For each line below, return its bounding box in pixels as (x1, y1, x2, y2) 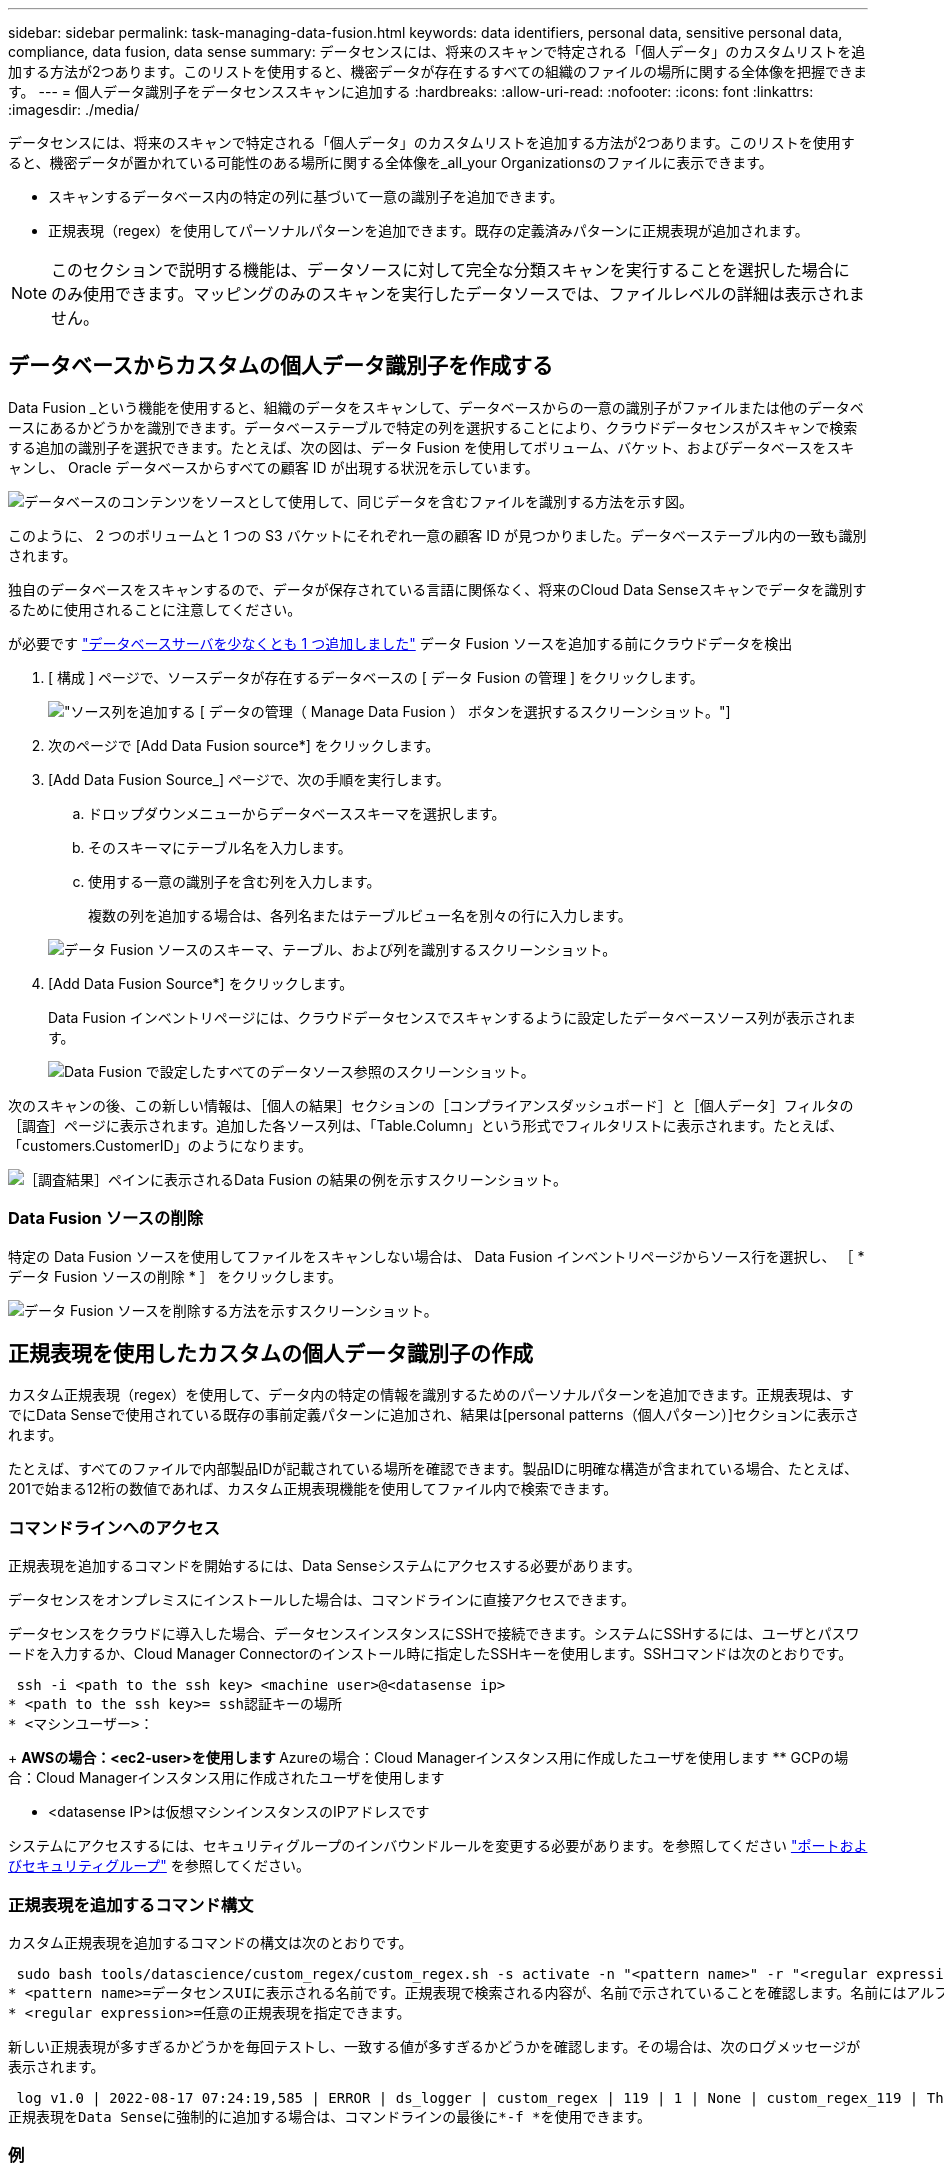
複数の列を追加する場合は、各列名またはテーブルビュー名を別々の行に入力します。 (88, 906, 632, 924)
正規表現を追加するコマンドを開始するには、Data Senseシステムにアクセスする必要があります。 (8, 1557, 641, 1575)
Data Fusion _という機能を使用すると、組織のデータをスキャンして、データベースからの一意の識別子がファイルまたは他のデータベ (8, 398, 864, 416)
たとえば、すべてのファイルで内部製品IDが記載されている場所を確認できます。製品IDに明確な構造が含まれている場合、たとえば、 (8, 1460, 858, 1478)
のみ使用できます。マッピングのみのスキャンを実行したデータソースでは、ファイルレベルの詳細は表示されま (51, 284, 865, 304)
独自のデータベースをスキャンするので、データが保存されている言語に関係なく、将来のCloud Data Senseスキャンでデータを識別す (8, 580, 867, 598)
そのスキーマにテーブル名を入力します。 (88, 838, 352, 856)
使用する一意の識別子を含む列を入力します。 (88, 872, 381, 890)
